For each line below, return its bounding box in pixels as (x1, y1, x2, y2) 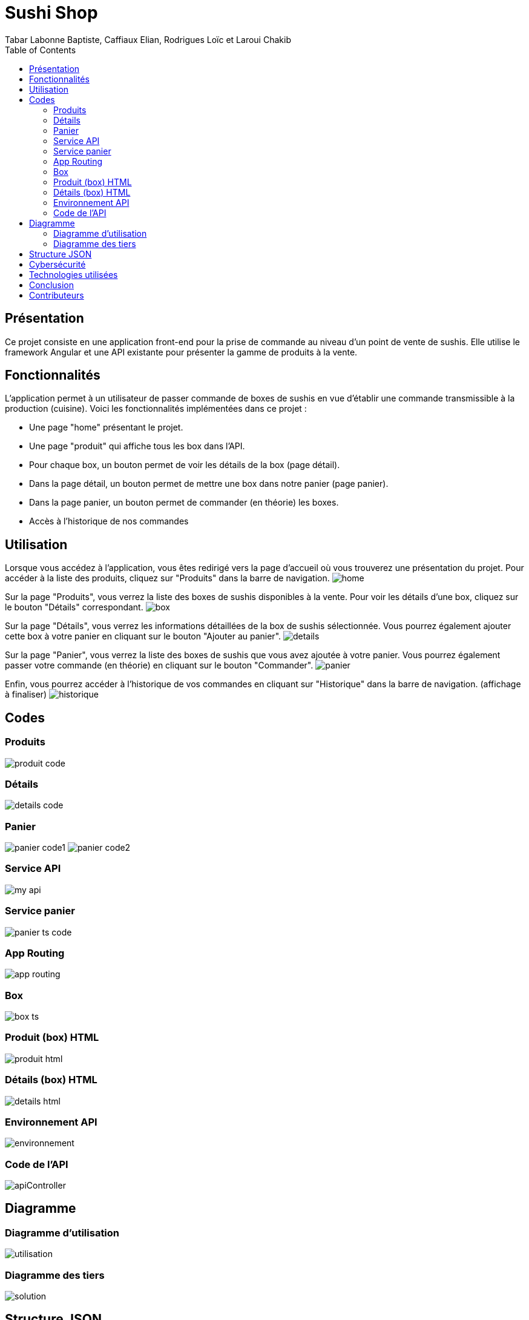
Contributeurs (29, 289, 84, 300)
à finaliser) (5, 689, 47, 700)
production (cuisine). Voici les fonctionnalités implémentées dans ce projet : (5, 403, 307, 414)
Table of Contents (5, 44, 76, 55)
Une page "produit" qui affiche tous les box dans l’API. (29, 441, 245, 452)
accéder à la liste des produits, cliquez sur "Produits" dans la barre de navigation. (5, 573, 330, 584)
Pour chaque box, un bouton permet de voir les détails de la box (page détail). (29, 460, 340, 470)
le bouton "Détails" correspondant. (5, 602, 143, 613)
